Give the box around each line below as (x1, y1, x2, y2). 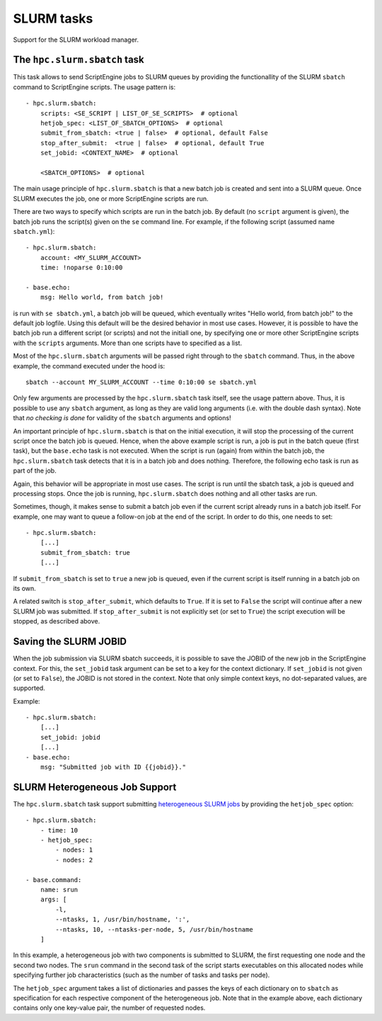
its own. (13, 585, 37, 593)
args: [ (40, 896, 67, 903)
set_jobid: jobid (40, 733, 100, 741)
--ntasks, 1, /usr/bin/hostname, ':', (55, 915, 190, 924)
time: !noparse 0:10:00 (40, 264, 123, 272)
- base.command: (25, 876, 82, 884)
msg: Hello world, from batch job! (40, 293, 164, 301)
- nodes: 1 (55, 846, 93, 854)
